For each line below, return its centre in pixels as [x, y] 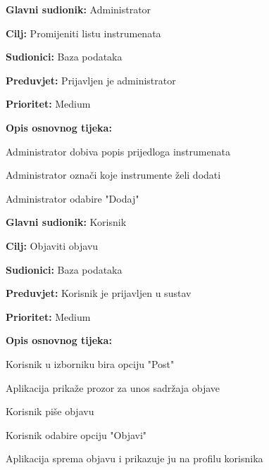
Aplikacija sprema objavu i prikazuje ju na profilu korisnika [134, 458]
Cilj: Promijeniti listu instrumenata [83, 33]
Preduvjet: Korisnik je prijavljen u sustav [99, 293]
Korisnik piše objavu [50, 411]
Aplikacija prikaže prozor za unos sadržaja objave [113, 387]
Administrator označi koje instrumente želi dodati [113, 175]
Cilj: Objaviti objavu [52, 245]
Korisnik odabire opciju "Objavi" [76, 434]
